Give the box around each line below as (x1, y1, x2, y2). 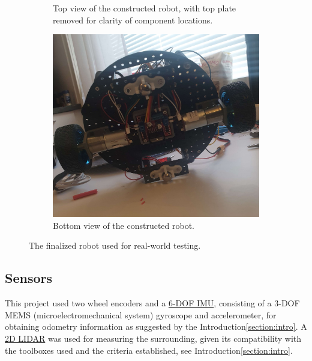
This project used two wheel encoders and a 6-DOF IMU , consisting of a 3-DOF (5, 297, 300, 309)
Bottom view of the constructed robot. (53, 219, 195, 231)
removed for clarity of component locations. (53, 13, 213, 26)
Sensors (5, 268, 53, 287)
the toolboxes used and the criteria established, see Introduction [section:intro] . (5, 344, 293, 356)
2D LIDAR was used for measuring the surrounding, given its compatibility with (5, 332, 302, 344)
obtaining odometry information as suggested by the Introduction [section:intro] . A (5, 320, 307, 333)
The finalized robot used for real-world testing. (29, 239, 201, 252)
